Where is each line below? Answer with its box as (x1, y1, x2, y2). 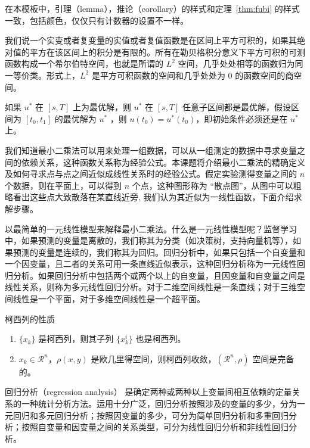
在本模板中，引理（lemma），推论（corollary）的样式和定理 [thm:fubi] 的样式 (5, 2, 300, 14)
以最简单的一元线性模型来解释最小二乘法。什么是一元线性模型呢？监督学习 (5, 222, 297, 235)
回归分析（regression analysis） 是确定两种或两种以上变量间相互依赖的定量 (5, 385, 292, 398)
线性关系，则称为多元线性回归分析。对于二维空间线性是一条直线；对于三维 (5, 281, 297, 293)
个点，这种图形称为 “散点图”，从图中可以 (132, 179, 293, 191)
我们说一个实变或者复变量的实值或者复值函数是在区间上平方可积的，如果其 (5, 34, 297, 46)
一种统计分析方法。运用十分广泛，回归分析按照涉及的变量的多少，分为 (21, 397, 297, 410)
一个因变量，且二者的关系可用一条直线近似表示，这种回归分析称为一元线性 (5, 257, 297, 270)
